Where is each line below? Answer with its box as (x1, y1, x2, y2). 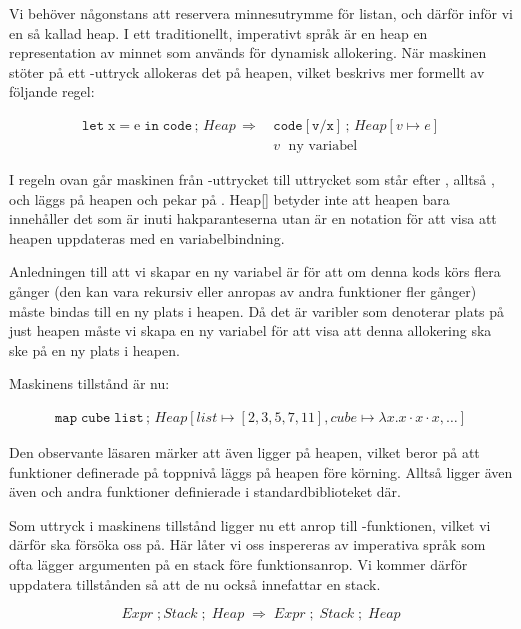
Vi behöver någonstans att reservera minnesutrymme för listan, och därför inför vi (9, 3, 513, 23)
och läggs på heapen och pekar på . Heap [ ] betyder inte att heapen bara (9, 188, 450, 209)
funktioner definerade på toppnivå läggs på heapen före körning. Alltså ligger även (9, 461, 513, 482)
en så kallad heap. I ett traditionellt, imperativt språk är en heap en (9, 22, 428, 43)
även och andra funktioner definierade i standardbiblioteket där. (9, 481, 401, 502)
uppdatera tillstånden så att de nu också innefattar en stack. (9, 573, 381, 594)
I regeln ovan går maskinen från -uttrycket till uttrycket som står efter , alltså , (9, 169, 495, 190)
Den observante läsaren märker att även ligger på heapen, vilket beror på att (9, 442, 480, 462)
